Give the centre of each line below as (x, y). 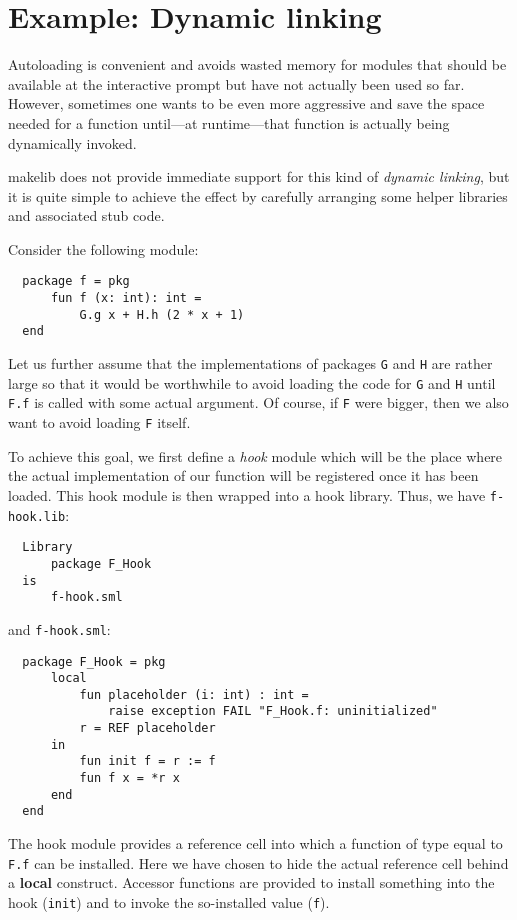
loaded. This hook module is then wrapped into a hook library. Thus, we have (247, 494)
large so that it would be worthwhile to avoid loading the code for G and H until (252, 382)
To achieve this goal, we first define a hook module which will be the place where (255, 455)
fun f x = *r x (129, 778)
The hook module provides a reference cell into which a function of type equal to (255, 843)
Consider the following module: (103, 248)
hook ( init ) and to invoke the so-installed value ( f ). (169, 901)
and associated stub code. (86, 215)
